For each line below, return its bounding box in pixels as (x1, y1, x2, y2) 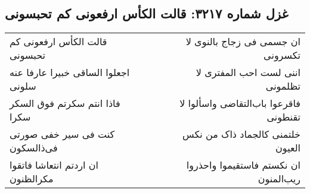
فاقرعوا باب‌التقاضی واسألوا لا (179, 96, 300, 110)
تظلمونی (265, 79, 300, 93)
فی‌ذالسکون (10, 141, 58, 155)
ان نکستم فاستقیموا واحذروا (186, 158, 300, 172)
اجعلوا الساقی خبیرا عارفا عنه (10, 65, 130, 80)
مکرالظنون (10, 172, 54, 186)
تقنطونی (266, 110, 300, 124)
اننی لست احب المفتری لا (196, 65, 300, 80)
